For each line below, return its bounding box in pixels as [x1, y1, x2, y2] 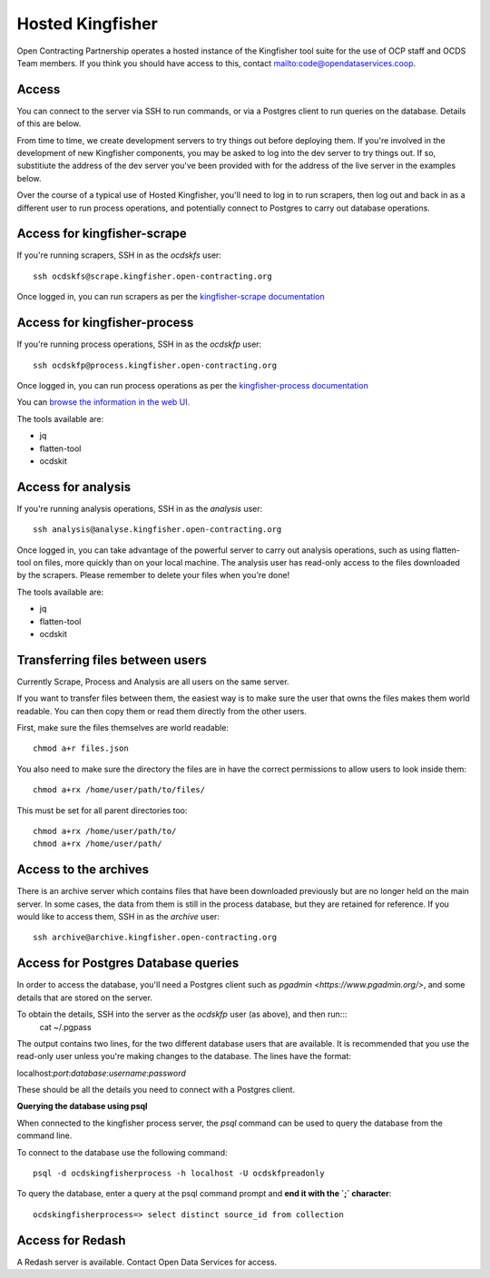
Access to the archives [16, 862, 150, 878]
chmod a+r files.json [33, 743, 129, 753]
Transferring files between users [16, 652, 208, 667]
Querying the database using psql [16, 1101, 148, 1112]
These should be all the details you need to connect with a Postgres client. [16, 1085, 295, 1096]
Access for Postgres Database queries [16, 956, 240, 971]
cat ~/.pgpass [39, 1021, 92, 1032]
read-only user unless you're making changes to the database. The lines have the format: [16, 1051, 351, 1062]
